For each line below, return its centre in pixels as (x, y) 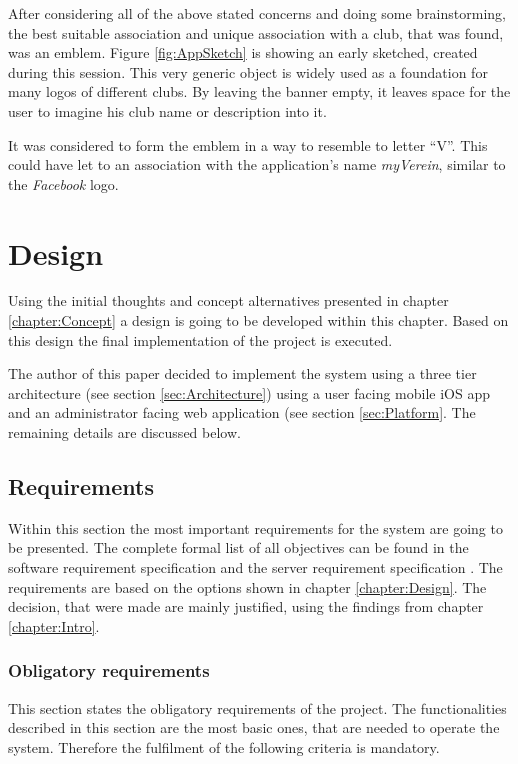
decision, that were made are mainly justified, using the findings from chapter (246, 606)
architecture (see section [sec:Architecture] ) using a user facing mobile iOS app (249, 392)
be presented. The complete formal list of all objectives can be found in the (238, 547)
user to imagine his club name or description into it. (167, 110)
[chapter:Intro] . (54, 625)
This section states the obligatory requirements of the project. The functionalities (257, 707)
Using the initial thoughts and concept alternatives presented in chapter (228, 300)
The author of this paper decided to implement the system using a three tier (242, 373)
